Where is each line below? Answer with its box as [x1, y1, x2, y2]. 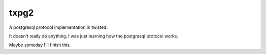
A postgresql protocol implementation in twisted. [9, 24, 108, 30]
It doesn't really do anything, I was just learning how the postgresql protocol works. [9, 33, 178, 39]
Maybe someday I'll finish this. [9, 42, 71, 48]
